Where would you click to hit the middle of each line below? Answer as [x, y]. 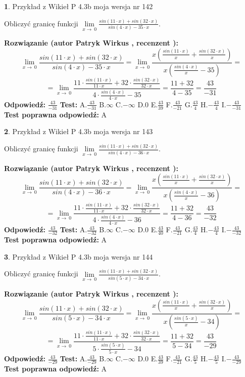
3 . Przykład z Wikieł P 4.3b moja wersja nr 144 [79, 256]
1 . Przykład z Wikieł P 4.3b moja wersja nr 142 [79, 6]
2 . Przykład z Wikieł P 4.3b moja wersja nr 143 [79, 131]
